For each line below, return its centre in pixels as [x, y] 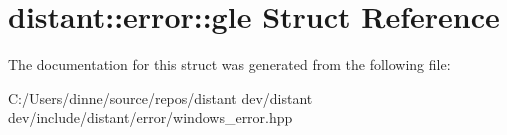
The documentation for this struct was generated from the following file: [229, 64]
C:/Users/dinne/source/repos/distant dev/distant [160, 97]
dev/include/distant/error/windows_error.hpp [150, 117]
